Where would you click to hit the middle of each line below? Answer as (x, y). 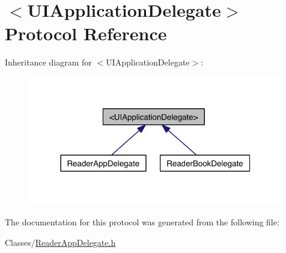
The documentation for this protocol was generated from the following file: (142, 222)
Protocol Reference (86, 33)
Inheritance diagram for (48, 62)
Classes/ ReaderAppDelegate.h (60, 242)
